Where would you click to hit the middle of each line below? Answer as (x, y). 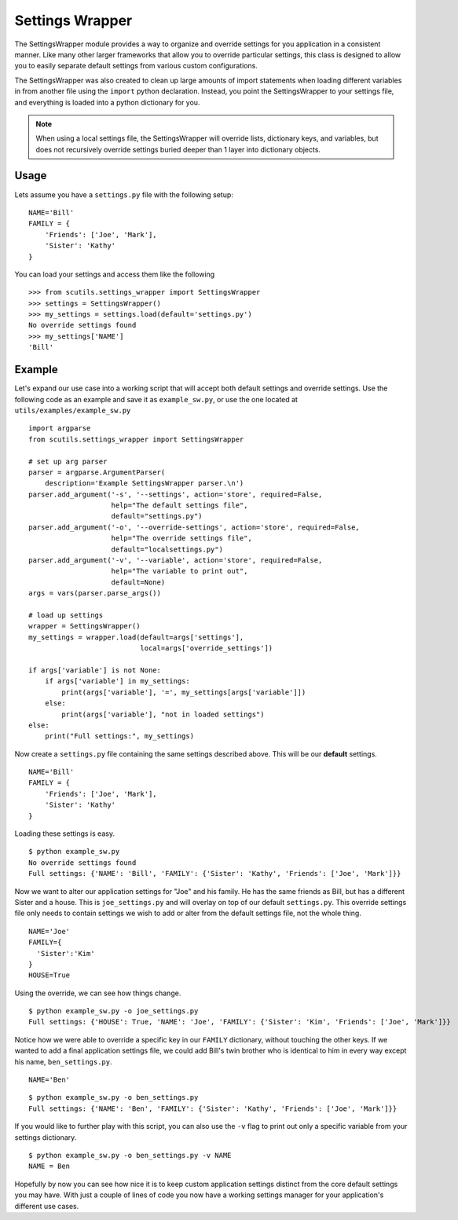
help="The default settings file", (180, 506)
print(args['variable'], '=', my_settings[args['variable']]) (184, 692)
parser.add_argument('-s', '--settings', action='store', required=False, (176, 494)
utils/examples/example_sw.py (73, 410)
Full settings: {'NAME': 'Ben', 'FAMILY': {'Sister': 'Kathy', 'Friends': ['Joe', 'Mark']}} (213, 1108)
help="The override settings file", (182, 539)
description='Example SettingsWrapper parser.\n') (144, 484)
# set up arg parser (68, 461)
